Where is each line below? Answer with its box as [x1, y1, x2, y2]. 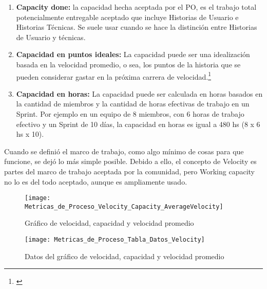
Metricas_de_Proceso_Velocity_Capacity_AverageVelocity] [25, 203, 223, 210]
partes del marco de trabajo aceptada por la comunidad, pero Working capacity [4, 166, 255, 176]
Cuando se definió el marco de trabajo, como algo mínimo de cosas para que [4, 146, 244, 156]
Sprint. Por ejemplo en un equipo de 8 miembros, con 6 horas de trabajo [16, 109, 244, 119]
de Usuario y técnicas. [16, 31, 86, 42]
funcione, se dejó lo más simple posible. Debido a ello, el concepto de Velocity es [4, 156, 257, 167]
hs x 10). [16, 129, 44, 139]
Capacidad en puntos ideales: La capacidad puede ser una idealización [16, 49, 250, 60]
